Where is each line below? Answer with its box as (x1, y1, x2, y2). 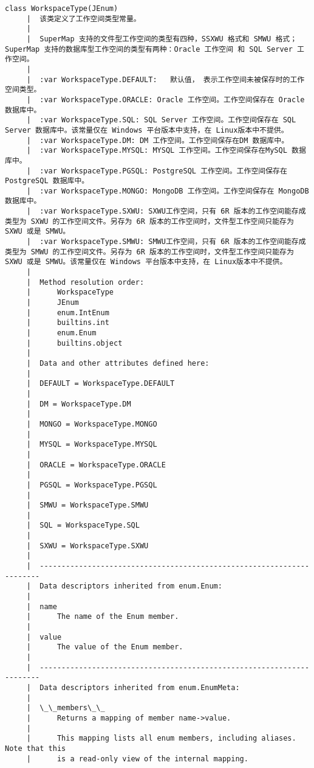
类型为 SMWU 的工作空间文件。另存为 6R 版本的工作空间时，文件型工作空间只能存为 (5, 247, 294, 256)
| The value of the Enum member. (26, 643, 183, 652)
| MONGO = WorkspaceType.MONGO (26, 419, 157, 428)
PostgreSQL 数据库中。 (5, 176, 89, 186)
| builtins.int (26, 318, 109, 327)
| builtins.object (26, 338, 123, 347)
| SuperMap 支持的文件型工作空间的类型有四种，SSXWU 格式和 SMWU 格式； (26, 34, 298, 43)
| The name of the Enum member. (26, 612, 179, 621)
